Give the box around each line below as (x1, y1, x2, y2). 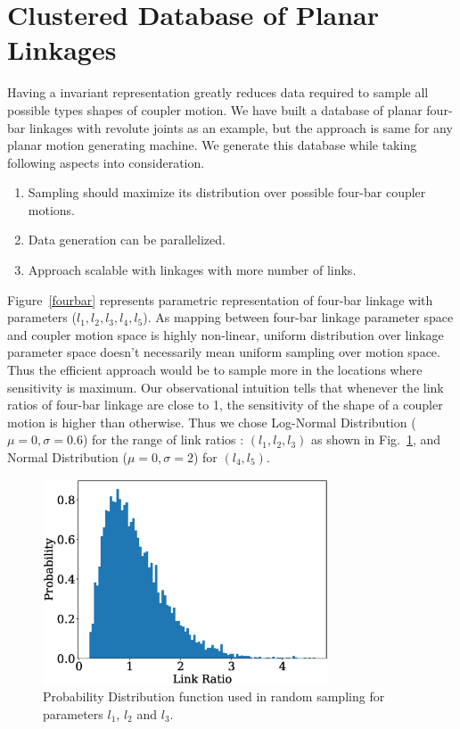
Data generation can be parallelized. (28, 230, 226, 249)
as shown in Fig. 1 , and (311, 430, 441, 449)
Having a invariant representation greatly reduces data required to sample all (7, 83, 429, 102)
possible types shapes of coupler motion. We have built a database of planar (7, 100, 423, 119)
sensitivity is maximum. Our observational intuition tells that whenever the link (7, 377, 444, 396)
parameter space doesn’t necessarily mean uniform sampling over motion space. (7, 343, 440, 361)
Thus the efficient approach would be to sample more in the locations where (7, 360, 423, 379)
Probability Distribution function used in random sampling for (43, 687, 385, 706)
